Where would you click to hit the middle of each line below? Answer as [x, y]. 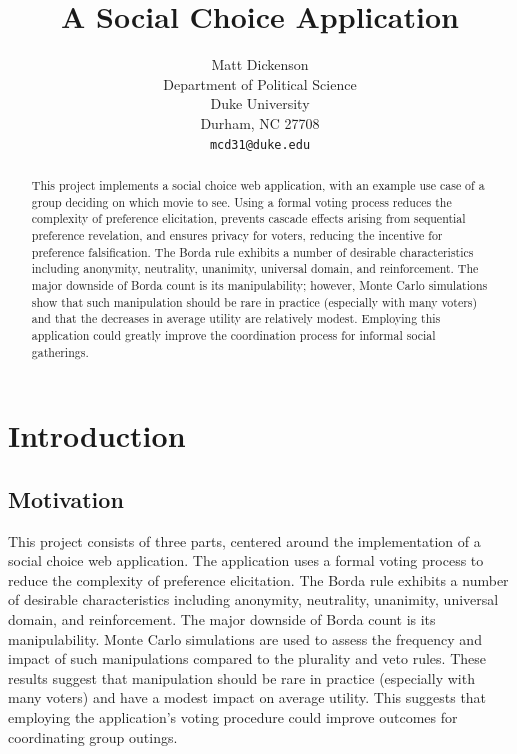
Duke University [260, 103]
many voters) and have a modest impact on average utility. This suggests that [247, 697]
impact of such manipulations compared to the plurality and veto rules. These [247, 658]
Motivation [66, 498]
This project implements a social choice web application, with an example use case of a [258, 184]
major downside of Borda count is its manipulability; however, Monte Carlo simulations [259, 284]
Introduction [97, 435]
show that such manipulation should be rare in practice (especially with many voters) [254, 301]
